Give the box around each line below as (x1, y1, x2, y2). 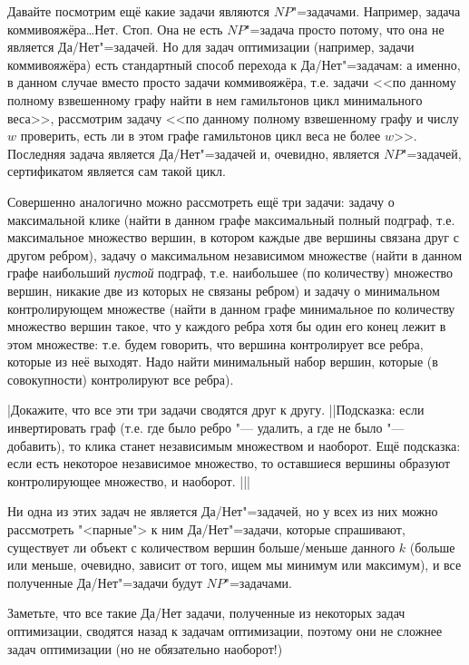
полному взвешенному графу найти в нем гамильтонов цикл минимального (7, 90, 423, 109)
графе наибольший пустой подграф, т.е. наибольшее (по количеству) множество (7, 263, 454, 282)
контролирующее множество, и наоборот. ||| (7, 471, 250, 490)
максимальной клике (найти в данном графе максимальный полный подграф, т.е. (7, 210, 455, 229)
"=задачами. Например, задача (291, 2, 461, 20)
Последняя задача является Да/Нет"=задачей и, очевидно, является (7, 143, 380, 162)
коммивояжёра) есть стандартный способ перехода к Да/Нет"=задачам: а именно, (7, 54, 461, 73)
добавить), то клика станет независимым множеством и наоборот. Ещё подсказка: (7, 435, 461, 455)
